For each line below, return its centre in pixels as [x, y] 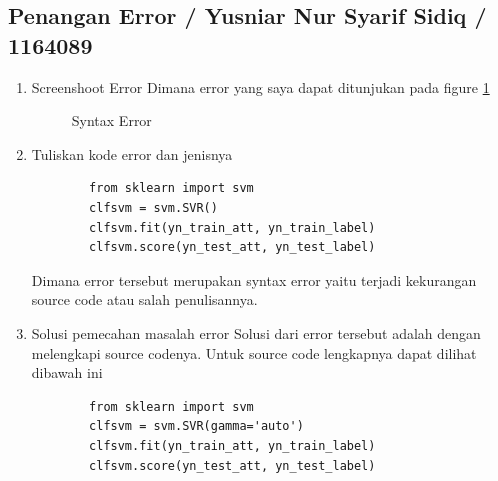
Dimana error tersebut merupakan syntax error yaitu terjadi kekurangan [254, 279]
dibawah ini [67, 372]
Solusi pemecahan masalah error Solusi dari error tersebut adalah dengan [256, 332]
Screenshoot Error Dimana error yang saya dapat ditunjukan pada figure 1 [260, 86]
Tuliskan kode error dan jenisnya [132, 153]
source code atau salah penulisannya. [144, 299]
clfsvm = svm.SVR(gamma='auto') [196, 426]
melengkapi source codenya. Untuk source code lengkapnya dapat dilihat [254, 352]
